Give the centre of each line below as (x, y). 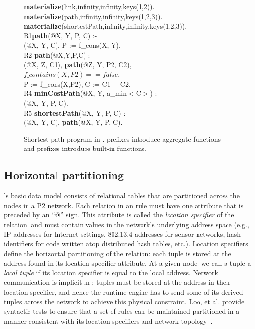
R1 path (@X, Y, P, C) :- (60, 35)
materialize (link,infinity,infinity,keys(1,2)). (89, 6)
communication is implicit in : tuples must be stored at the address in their (117, 282)
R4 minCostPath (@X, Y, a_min (75, 93)
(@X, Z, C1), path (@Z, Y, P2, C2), (78, 64)
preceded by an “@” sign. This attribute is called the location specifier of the (119, 215)
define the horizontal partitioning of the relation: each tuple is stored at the (118, 253)
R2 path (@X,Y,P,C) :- (58, 54)
